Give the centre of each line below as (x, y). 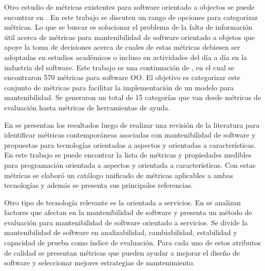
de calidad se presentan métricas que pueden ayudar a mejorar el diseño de (122, 252)
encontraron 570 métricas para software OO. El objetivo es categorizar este (122, 77)
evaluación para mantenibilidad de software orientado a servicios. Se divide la (126, 222)
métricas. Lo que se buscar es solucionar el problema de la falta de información (128, 27)
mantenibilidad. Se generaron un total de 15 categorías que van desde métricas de (133, 97)
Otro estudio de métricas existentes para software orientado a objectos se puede (129, 7)
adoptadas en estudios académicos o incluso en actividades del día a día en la (126, 57)
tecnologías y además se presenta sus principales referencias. (99, 185)
